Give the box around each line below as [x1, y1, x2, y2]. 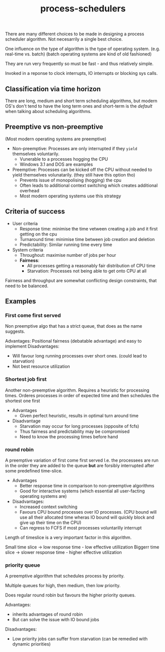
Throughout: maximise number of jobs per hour [19, 252, 117, 258]
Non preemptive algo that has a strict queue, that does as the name [5, 323, 142, 329]
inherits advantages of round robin [12, 611, 83, 617]
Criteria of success [5, 207, 65, 216]
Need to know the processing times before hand [19, 433, 119, 439]
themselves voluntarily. [12, 151, 60, 157]
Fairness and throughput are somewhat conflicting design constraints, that [5, 277, 157, 283]
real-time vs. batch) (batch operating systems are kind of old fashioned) [5, 51, 152, 57]
